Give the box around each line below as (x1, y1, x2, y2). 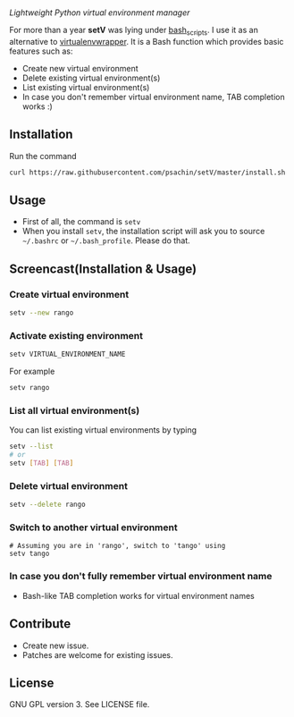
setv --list (9, 442, 54, 451)
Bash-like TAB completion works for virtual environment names (21, 590, 255, 601)
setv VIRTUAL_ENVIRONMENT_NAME (9, 350, 126, 359)
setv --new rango (9, 308, 74, 317)
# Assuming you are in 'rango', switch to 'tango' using (9, 542, 226, 551)
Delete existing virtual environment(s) (21, 72, 161, 83)
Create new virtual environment (21, 63, 139, 73)
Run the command (9, 150, 78, 161)
